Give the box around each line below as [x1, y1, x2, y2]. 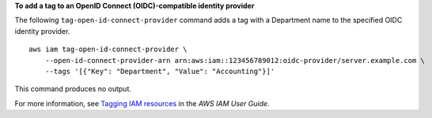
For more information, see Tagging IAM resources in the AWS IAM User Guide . [14, 98, 270, 108]
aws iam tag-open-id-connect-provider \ [28, 45, 188, 54]
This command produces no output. [14, 84, 132, 94]
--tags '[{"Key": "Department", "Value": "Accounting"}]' [44, 67, 275, 76]
